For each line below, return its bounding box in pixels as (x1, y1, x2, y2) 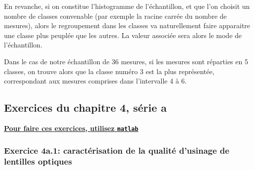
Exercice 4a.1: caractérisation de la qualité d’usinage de (4, 144, 229, 156)
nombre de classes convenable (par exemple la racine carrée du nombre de (4, 10, 227, 21)
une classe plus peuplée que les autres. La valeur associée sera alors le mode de (4, 30, 242, 40)
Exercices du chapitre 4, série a (4, 100, 167, 115)
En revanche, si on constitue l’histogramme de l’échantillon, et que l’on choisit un (4, 1, 250, 11)
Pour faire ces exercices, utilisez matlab (4, 123, 139, 133)
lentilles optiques (4, 155, 72, 168)
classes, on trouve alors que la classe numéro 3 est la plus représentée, (4, 66, 215, 76)
